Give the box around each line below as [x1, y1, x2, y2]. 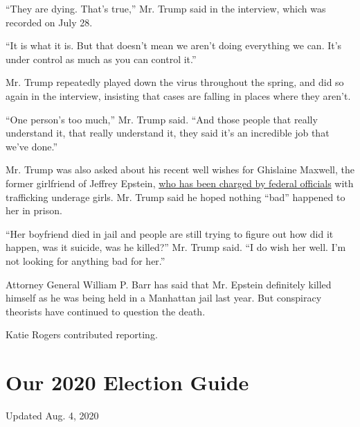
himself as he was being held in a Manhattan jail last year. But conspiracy [6, 290, 322, 305]
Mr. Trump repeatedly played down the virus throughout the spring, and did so [6, 75, 344, 89]
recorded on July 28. [6, 15, 93, 29]
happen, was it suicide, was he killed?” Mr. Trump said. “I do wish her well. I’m [6, 240, 346, 254]
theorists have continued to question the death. [6, 304, 206, 318]
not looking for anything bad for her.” [6, 253, 165, 268]
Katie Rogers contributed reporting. [6, 327, 158, 342]
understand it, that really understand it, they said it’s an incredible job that [6, 125, 330, 140]
